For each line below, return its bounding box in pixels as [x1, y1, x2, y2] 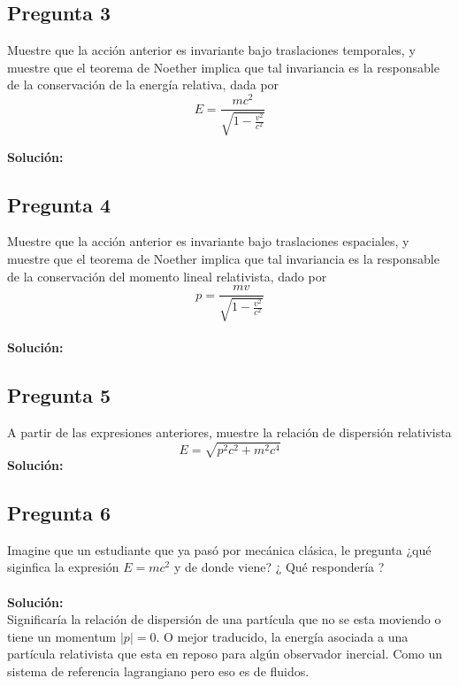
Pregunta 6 [7, 499, 111, 527]
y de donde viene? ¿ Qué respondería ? [173, 558, 385, 576]
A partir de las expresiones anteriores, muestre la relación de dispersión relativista [7, 422, 452, 441]
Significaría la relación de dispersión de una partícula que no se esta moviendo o [7, 610, 441, 628]
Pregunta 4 [7, 190, 111, 218]
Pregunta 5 [7, 382, 111, 409]
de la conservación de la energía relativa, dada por [7, 75, 279, 94]
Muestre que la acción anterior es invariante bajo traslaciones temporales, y [7, 41, 416, 59]
